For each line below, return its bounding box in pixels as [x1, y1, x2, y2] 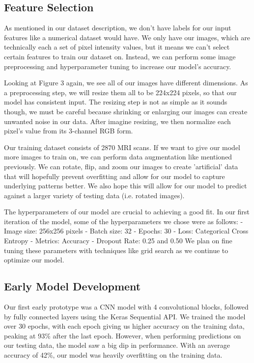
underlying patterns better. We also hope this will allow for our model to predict [4, 181, 247, 191]
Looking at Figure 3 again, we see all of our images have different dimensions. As [4, 78, 248, 88]
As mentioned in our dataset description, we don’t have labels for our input [4, 23, 231, 33]
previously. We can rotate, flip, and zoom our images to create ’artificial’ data [4, 161, 238, 171]
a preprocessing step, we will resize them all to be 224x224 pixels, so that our [4, 87, 237, 97]
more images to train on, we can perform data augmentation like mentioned [4, 152, 232, 162]
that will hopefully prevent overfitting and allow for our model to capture [4, 171, 225, 181]
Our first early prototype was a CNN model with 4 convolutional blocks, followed [4, 302, 249, 312]
